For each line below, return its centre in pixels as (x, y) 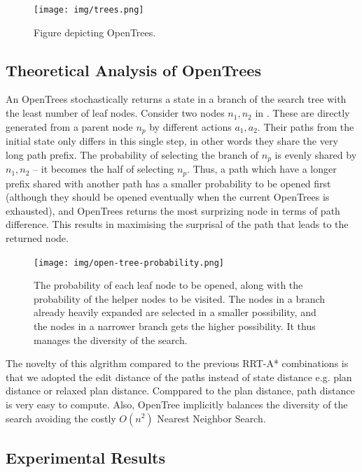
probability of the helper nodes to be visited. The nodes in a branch (180, 298)
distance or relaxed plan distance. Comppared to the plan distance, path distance (180, 391)
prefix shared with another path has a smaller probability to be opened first (168, 183)
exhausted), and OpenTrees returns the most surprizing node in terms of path (173, 210)
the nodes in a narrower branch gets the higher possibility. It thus (175, 326)
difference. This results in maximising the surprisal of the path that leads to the (177, 224)
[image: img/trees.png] (89, 10)
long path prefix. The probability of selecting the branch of (132, 154)
